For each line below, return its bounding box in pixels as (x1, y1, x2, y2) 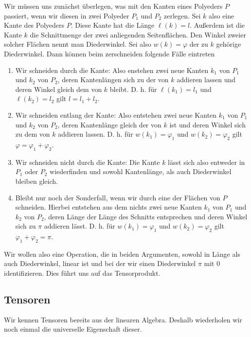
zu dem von (15, 129, 50, 139)
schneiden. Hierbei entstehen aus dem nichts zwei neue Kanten (15, 202, 202, 212)
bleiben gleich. (15, 176, 58, 186)
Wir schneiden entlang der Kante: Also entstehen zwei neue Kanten (15, 109, 217, 120)
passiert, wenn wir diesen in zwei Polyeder (4, 10, 129, 20)
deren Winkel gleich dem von (15, 84, 102, 94)
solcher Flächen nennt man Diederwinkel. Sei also (4, 39, 151, 49)
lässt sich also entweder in (168, 157, 245, 167)
